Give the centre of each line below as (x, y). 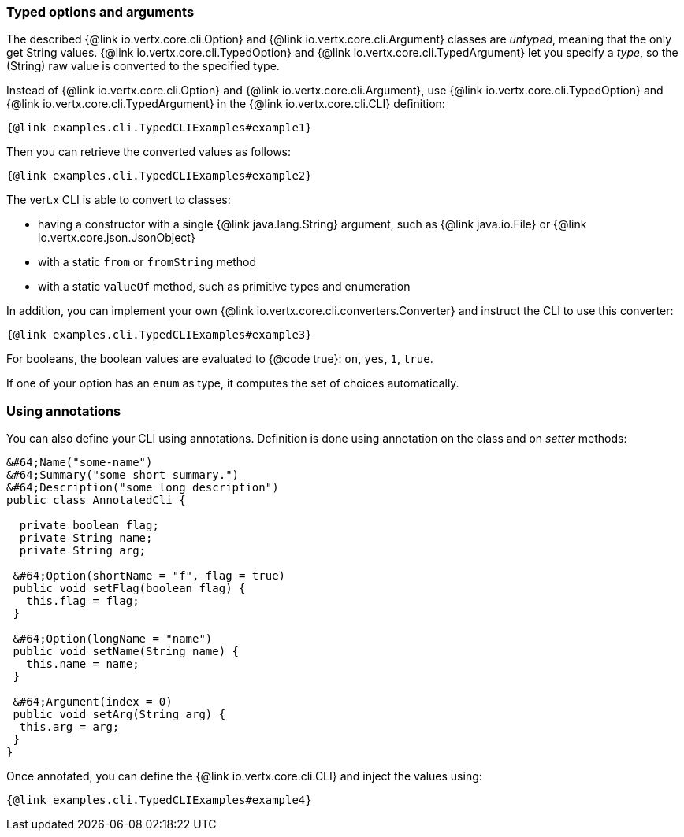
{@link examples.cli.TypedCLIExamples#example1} (159, 128)
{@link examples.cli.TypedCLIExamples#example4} (159, 800)
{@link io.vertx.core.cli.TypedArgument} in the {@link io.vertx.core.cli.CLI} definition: (226, 104)
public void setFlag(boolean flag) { (129, 589)
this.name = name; (83, 664)
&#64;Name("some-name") (80, 463)
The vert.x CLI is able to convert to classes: (119, 200)
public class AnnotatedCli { (96, 500)
